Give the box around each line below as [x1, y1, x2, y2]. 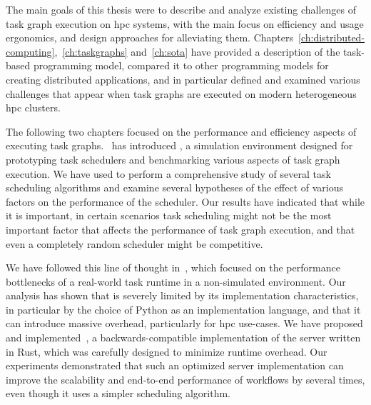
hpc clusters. [6, 100, 61, 115]
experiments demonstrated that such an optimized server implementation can [6, 358, 344, 373]
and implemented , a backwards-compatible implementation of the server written [6, 330, 361, 345]
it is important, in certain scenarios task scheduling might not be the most [6, 208, 332, 223]
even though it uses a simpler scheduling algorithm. [6, 386, 230, 401]
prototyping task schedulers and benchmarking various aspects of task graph [6, 151, 340, 166]
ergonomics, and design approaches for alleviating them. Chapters [6, 30, 293, 45]
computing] [6, 44, 55, 59]
